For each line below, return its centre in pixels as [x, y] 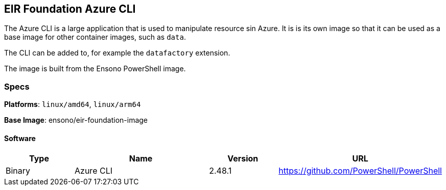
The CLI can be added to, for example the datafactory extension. [117, 53]
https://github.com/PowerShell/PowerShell [360, 171]
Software [20, 138]
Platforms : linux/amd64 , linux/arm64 [73, 104]
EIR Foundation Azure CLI [70, 9]
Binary [18, 171]
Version [243, 159]
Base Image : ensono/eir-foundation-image [76, 120]
